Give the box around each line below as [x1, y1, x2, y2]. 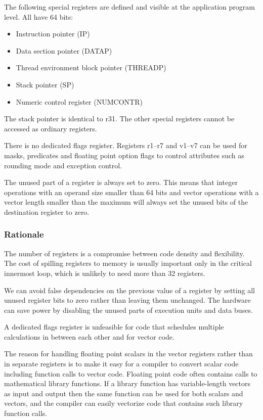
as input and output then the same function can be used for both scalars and [4, 388, 243, 398]
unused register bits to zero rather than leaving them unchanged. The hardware [4, 295, 251, 305]
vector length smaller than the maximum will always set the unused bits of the [4, 197, 248, 207]
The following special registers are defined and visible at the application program [4, 2, 255, 12]
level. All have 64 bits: [4, 11, 73, 22]
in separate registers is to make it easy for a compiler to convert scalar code [4, 358, 239, 369]
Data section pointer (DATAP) [16, 45, 112, 56]
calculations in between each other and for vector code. [4, 331, 174, 342]
